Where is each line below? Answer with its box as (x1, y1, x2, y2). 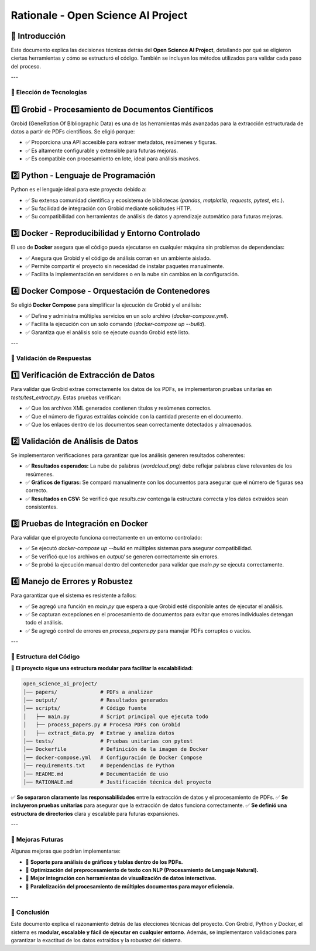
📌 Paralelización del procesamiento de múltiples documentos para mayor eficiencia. (25, 883, 235, 890)
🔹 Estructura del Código (11, 653, 80, 661)
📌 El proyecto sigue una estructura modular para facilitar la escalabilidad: (11, 665, 193, 672)
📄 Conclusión (11, 908, 50, 916)
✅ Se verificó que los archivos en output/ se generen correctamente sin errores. (25, 553, 219, 560)
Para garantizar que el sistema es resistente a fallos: (11, 592, 137, 599)
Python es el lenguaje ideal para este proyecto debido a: (11, 186, 147, 193)
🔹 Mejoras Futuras (11, 835, 64, 843)
